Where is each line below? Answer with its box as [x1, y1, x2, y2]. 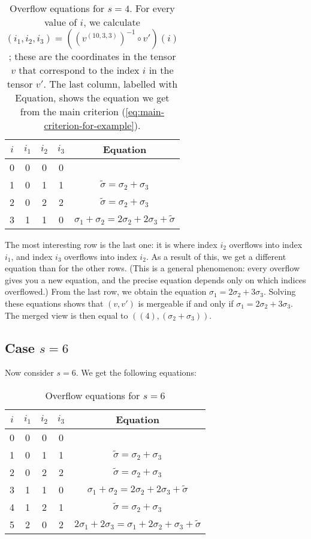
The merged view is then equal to [5, 309, 128, 321]
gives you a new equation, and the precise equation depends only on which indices [5, 273, 306, 286]
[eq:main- [125, 104, 164, 118]
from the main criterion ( [20, 104, 126, 118]
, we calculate [83, 15, 140, 29]
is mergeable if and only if [138, 297, 234, 309]
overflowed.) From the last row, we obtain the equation [5, 285, 207, 298]
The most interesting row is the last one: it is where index [5, 238, 218, 250]
